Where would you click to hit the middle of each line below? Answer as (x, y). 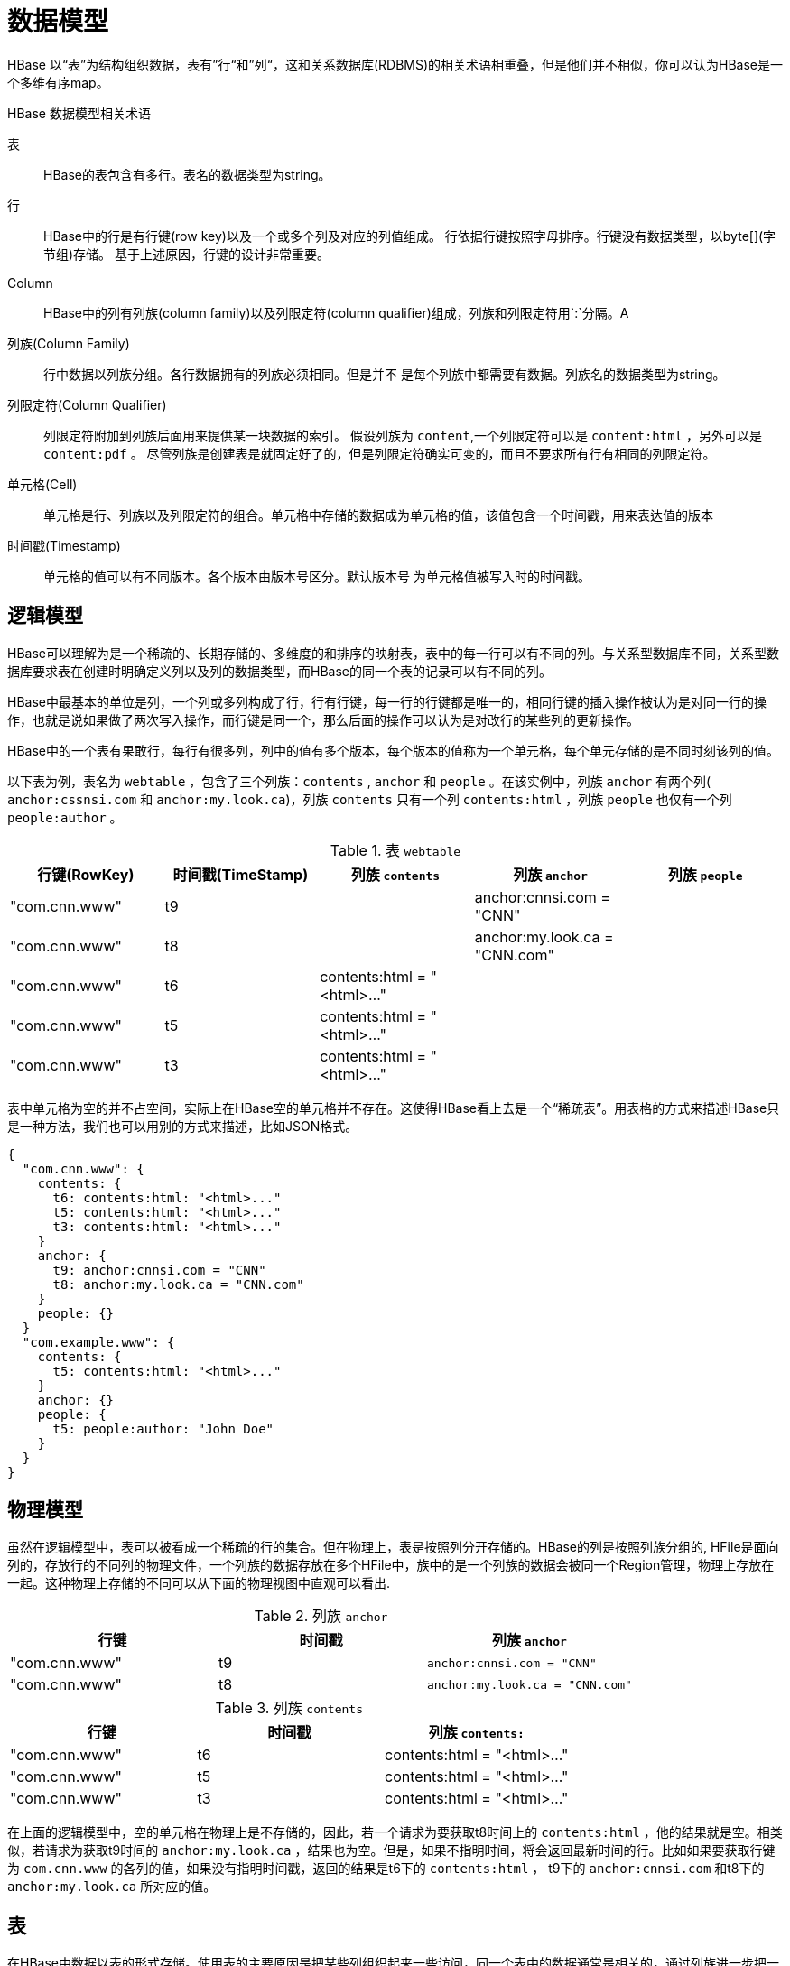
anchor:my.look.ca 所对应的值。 (112, 1887)
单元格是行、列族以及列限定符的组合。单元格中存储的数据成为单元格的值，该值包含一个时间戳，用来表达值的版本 (378, 515)
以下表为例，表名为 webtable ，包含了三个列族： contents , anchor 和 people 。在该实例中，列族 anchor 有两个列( (359, 781)
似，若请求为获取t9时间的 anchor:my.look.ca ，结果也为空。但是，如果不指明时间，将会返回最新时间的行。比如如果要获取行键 (391, 1850)
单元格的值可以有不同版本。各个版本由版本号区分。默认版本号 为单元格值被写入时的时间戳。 (317, 576)
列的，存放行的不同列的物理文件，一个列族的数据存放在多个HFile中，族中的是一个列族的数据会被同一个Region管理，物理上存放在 (391, 1565)
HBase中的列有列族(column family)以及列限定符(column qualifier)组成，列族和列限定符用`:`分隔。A (336, 312)
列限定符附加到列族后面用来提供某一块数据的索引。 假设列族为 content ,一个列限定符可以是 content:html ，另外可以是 (403, 435)
